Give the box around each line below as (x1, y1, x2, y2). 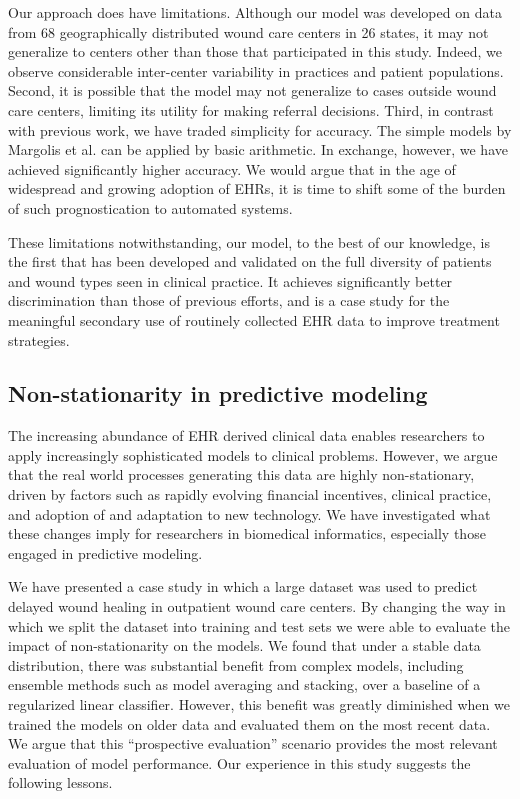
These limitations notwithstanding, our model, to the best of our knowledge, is (8, 231, 490, 252)
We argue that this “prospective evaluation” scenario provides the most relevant (8, 733, 498, 754)
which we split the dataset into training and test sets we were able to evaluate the (8, 615, 511, 636)
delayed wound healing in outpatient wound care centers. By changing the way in (8, 596, 506, 617)
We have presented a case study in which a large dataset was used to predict (8, 576, 478, 597)
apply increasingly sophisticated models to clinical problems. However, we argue (8, 444, 498, 465)
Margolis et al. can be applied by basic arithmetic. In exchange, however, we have (8, 139, 508, 160)
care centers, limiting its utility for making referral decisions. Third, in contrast (8, 99, 494, 120)
